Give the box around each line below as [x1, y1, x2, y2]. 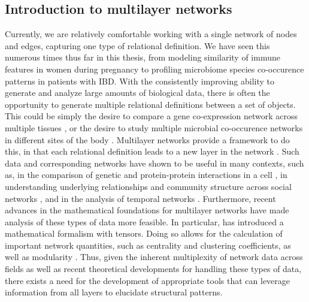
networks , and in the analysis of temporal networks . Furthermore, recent [5, 192, 276, 204]
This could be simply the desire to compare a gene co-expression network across [5, 110, 298, 122]
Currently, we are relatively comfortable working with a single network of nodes [5, 28, 297, 40]
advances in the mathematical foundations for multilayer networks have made [5, 204, 289, 216]
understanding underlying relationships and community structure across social [5, 180, 292, 192]
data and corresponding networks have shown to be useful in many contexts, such [5, 156, 304, 169]
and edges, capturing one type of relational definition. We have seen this [5, 39, 270, 52]
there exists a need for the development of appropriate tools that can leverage [5, 274, 290, 286]
